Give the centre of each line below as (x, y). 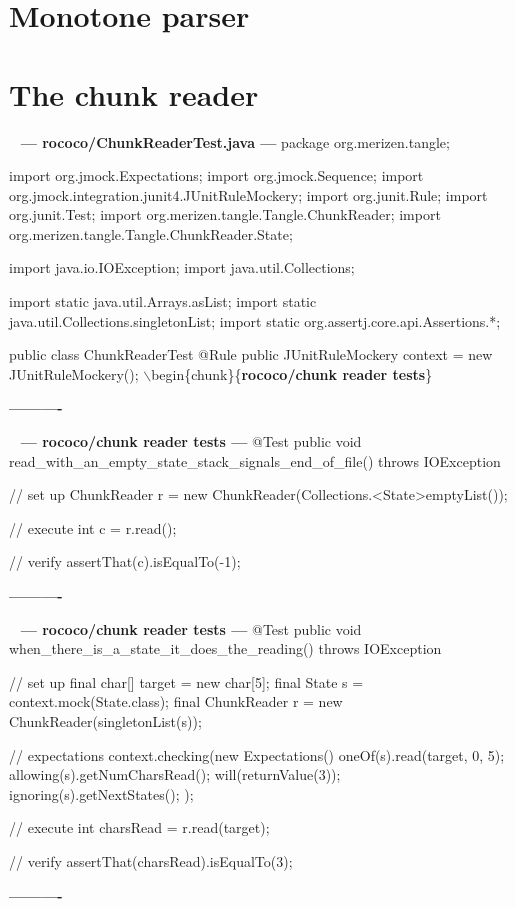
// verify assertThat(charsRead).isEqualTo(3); (151, 860)
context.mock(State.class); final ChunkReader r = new (176, 701)
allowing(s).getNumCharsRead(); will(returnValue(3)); (175, 774)
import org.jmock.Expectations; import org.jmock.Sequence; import (216, 175)
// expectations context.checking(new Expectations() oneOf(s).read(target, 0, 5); (257, 754)
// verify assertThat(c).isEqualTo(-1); (125, 561)
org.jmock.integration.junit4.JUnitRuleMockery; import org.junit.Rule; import (248, 194)
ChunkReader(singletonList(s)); (105, 720)
